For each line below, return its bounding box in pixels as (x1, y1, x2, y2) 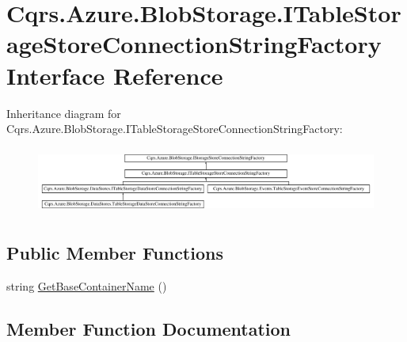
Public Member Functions (6, 240, 223, 264)
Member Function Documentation (6, 316, 291, 340)
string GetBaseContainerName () (6, 277, 167, 294)
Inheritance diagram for (6, 104, 121, 121)
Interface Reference (6, 59, 223, 91)
